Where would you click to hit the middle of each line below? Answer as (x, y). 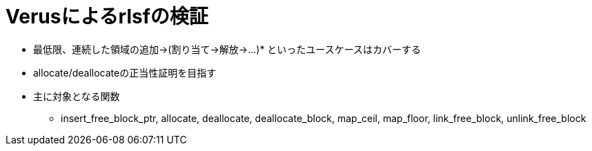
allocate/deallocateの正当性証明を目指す (125, 72)
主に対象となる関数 (77, 96)
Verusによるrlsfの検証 (107, 17)
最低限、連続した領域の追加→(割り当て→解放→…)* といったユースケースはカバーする (227, 49)
